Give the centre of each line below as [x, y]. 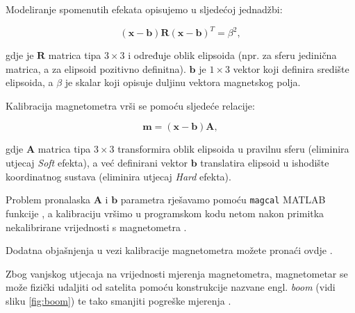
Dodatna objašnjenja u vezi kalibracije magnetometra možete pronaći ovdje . [169, 250]
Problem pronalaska [48, 200]
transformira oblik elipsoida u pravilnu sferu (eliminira [233, 149]
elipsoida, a [30, 82]
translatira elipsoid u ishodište [265, 163]
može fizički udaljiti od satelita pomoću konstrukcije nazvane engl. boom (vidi [171, 287]
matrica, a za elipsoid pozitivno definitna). [96, 68]
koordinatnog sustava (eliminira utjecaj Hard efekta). [118, 176]
